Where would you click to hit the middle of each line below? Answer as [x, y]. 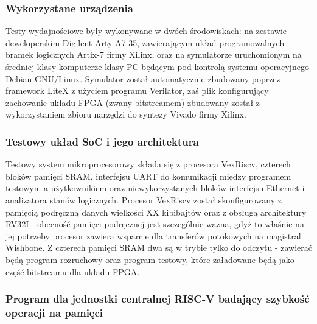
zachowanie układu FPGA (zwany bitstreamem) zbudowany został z [133, 102]
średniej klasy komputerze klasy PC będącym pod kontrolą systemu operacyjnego [157, 66]
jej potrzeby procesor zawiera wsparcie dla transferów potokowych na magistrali [155, 235]
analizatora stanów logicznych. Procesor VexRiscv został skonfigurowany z [144, 199]
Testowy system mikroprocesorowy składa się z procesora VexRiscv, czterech [148, 164]
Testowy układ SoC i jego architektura [102, 141]
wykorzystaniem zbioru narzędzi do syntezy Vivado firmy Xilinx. [126, 114]
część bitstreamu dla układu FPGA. [73, 271]
